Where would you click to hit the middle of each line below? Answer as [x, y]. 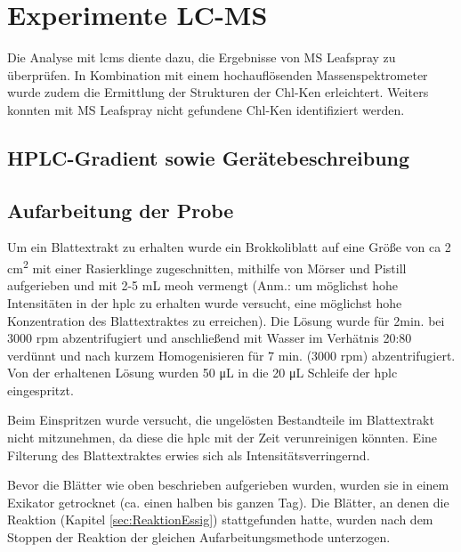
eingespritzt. [40, 390]
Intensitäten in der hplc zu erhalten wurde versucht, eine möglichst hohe [205, 302]
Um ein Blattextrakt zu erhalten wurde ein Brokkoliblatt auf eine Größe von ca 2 [229, 247]
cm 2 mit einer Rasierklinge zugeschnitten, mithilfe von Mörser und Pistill [207, 267]
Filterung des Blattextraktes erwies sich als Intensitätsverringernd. [189, 455]
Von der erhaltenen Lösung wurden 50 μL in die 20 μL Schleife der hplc [202, 373]
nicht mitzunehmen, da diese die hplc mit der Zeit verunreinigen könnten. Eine [222, 438]
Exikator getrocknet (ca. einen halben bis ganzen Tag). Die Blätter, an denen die [228, 502]
